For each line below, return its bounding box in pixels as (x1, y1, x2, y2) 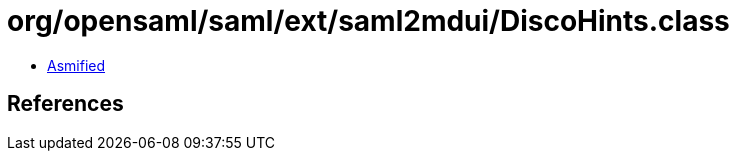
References (7, 91, 124, 117)
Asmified (47, 56, 106, 74)
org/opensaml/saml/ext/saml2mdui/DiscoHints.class (7, 4, 730, 38)
